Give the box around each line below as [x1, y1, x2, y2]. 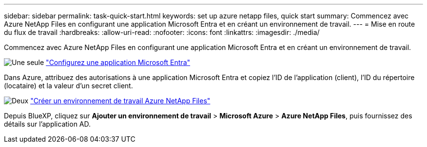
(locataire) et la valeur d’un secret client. [4, 82, 133, 90]
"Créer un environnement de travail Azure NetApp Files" [30, 97, 211, 105]
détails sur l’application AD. [4, 120, 91, 128]
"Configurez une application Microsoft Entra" [46, 58, 191, 66]
